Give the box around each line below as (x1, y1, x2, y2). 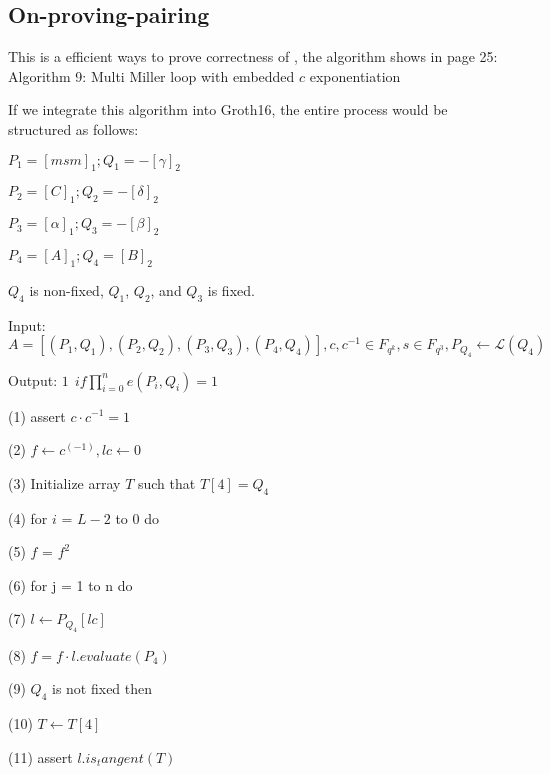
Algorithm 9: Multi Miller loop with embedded (8, 65, 295, 86)
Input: (8, 314, 46, 335)
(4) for (8, 507, 48, 528)
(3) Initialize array (8, 472, 121, 493)
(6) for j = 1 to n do (8, 574, 133, 595)
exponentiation (309, 65, 401, 86)
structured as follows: (8, 118, 139, 139)
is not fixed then (51, 678, 153, 699)
